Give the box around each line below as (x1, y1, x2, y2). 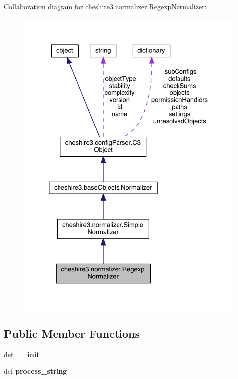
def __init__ (4, 349, 52, 359)
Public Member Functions (4, 325, 140, 341)
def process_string (4, 366, 67, 376)
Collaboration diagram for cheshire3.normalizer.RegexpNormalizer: (4, 1, 207, 11)
